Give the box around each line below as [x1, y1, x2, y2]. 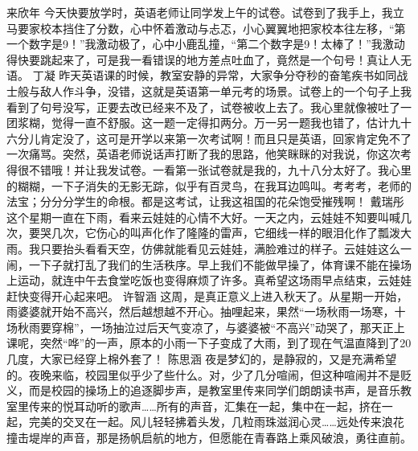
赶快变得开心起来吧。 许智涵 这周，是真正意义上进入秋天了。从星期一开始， [6, 287, 408, 304]
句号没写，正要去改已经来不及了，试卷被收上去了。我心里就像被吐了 [39, 98, 400, 115]
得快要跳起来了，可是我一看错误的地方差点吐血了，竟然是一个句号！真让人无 [6, 51, 412, 68]
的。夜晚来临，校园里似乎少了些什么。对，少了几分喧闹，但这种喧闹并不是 [6, 366, 400, 383]
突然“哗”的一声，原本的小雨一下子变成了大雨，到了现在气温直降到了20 [39, 334, 412, 351]
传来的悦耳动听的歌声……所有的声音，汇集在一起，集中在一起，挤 [28, 397, 371, 414]
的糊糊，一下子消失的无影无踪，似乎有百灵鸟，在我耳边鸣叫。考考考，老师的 [6, 177, 412, 194]
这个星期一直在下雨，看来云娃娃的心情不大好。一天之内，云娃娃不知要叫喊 [6, 208, 400, 225]
